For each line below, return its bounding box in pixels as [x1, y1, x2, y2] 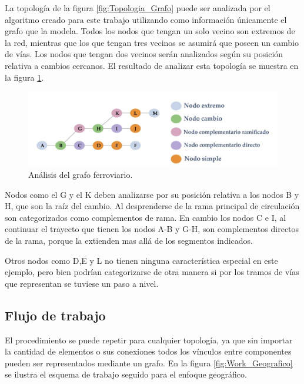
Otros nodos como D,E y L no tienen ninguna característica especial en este [5, 254, 278, 266]
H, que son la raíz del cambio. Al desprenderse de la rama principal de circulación [5, 200, 300, 212]
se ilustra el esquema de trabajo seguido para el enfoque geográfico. [5, 368, 247, 380]
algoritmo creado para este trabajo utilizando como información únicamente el [5, 13, 287, 25]
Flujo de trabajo [5, 306, 106, 324]
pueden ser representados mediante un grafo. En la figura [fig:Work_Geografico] [5, 356, 293, 369]
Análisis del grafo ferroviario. [28, 168, 133, 180]
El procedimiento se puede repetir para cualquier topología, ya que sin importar [5, 333, 293, 346]
